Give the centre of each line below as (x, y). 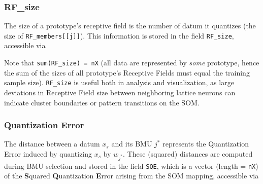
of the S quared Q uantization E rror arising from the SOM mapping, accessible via (131, 176)
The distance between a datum (52, 144)
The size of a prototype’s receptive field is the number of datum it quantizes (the (130, 26)
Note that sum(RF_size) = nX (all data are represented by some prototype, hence (132, 63)
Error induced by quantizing (48, 153)
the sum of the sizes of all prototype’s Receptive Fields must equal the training (127, 72)
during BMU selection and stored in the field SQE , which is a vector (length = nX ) (131, 165)
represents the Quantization (206, 144)
